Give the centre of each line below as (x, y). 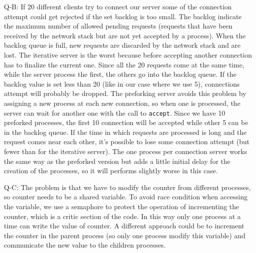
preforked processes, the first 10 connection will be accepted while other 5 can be (126, 122)
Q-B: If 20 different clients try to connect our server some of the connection (118, 6)
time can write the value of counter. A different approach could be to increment (124, 226)
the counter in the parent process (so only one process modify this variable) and (125, 235)
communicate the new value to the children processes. (85, 245)
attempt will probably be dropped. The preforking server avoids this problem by (125, 93)
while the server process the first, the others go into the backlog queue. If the (120, 74)
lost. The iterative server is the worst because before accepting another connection (128, 54)
